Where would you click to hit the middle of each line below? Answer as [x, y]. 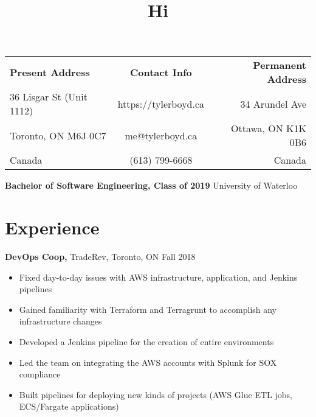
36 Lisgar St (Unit [49, 97]
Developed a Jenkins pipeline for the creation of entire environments [146, 342]
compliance [40, 374]
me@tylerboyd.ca [161, 135]
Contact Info [161, 72]
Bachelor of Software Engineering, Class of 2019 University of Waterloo [151, 185]
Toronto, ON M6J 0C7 [58, 135]
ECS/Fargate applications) [69, 406]
